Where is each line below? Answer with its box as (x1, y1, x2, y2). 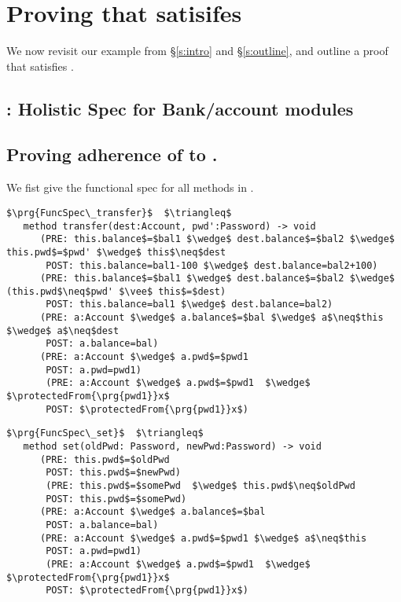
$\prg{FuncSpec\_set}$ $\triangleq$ (6, 428, 204, 439)
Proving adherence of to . (6, 142, 218, 167)
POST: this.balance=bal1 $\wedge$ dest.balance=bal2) (46, 299, 333, 310)
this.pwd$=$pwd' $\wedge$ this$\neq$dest (6, 246, 226, 258)
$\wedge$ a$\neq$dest (6, 325, 120, 336)
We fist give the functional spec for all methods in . (6, 179, 254, 196)
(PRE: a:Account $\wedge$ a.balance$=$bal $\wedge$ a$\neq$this (39, 312, 384, 324)
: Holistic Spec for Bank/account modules (6, 96, 354, 120)
